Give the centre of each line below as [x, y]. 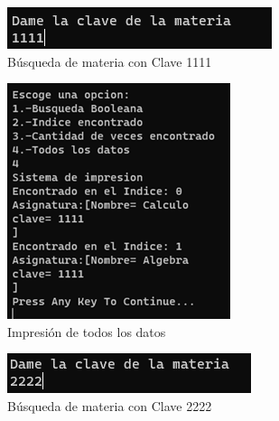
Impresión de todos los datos [87, 331]
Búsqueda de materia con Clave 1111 [110, 61]
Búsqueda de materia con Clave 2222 [110, 405]
